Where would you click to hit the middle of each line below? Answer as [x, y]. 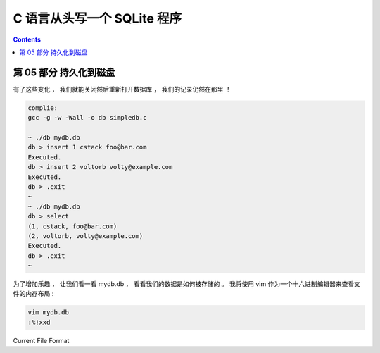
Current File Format [41, 340]
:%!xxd [39, 322]
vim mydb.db [49, 312]
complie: [43, 108]
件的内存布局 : [33, 294]
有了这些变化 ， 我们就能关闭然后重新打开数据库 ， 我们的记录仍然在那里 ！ [122, 89]
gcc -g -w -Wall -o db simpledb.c [87, 118]
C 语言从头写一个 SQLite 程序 [97, 18]
